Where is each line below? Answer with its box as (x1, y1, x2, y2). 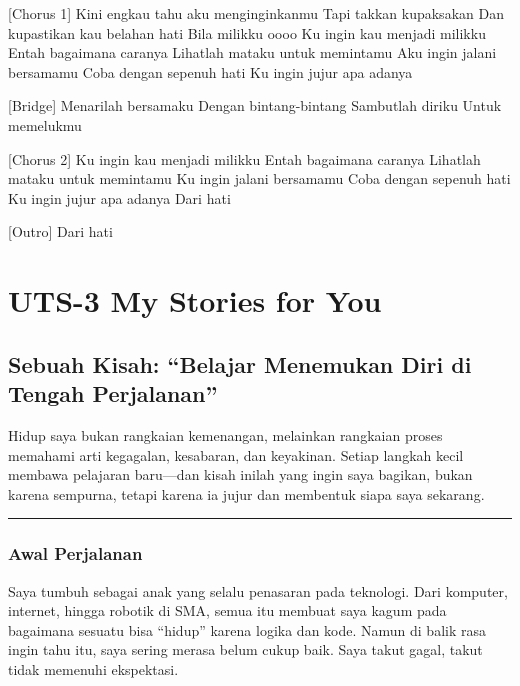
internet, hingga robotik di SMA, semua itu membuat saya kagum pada (8, 600, 447, 621)
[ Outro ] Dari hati (8, 221, 113, 242)
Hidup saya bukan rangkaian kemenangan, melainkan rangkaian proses (8, 424, 443, 445)
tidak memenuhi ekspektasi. (8, 658, 179, 679)
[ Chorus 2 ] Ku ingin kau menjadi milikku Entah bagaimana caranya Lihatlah (8, 148, 481, 169)
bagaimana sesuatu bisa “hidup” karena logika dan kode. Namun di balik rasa (8, 619, 486, 640)
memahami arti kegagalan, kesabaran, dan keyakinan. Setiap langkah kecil (8, 444, 464, 465)
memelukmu (8, 114, 82, 135)
